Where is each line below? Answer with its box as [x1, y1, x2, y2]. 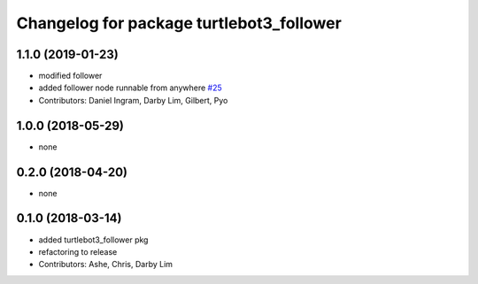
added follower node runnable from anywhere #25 [38, 82, 223, 93]
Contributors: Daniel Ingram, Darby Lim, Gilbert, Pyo [38, 95, 228, 105]
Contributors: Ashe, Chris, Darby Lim [38, 259, 173, 270]
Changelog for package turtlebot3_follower [16, 13, 343, 33]
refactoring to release [38, 246, 118, 257]
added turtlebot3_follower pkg [38, 234, 149, 245]
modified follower [38, 71, 103, 81]
